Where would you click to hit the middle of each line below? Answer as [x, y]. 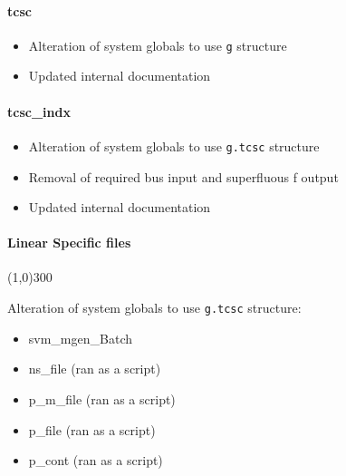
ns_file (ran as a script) [95, 369]
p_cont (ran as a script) [96, 460]
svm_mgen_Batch [80, 338]
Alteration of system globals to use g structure [158, 45]
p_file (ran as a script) [92, 429]
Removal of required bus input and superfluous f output [183, 176]
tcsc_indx [39, 111]
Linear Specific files [69, 243]
